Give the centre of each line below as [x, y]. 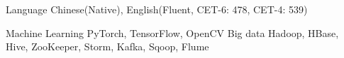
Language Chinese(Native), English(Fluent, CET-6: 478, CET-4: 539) [157, 9]
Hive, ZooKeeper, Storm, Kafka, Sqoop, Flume [107, 46]
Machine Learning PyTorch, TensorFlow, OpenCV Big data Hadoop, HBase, [172, 32]
